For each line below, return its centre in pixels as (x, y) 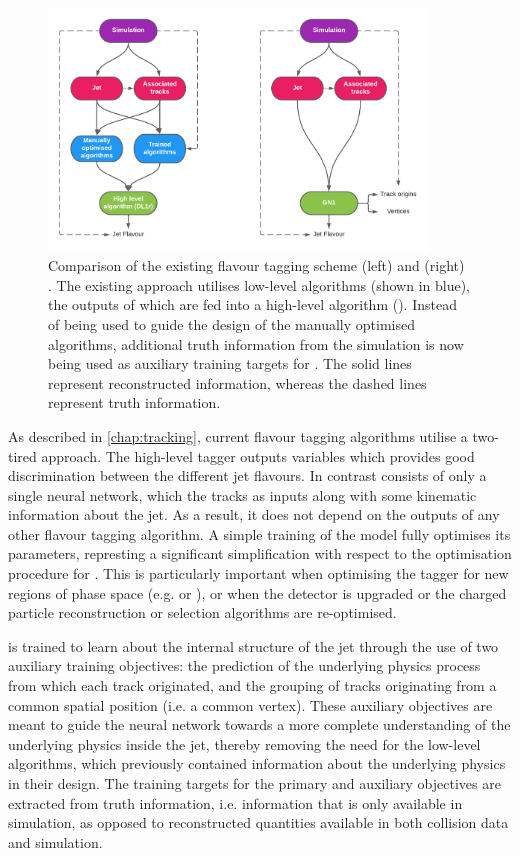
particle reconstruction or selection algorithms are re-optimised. (202, 612)
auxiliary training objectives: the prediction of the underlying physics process (244, 665)
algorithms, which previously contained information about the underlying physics (257, 763)
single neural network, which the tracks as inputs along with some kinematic (242, 494)
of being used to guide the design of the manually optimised (231, 323)
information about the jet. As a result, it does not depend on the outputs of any (254, 514)
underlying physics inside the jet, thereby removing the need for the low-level (244, 743)
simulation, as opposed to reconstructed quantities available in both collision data (258, 822)
